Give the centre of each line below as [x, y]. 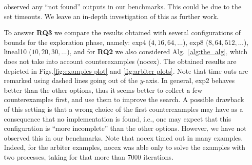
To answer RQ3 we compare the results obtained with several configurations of [122, 32]
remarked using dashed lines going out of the [71, 80]
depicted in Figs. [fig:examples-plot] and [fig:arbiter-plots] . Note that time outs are [126, 71]
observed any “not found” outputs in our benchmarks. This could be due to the [123, 6]
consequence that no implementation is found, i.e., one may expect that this [117, 118]
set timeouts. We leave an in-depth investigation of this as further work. [111, 16]
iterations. [158, 156]
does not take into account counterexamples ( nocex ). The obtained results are [120, 61]
